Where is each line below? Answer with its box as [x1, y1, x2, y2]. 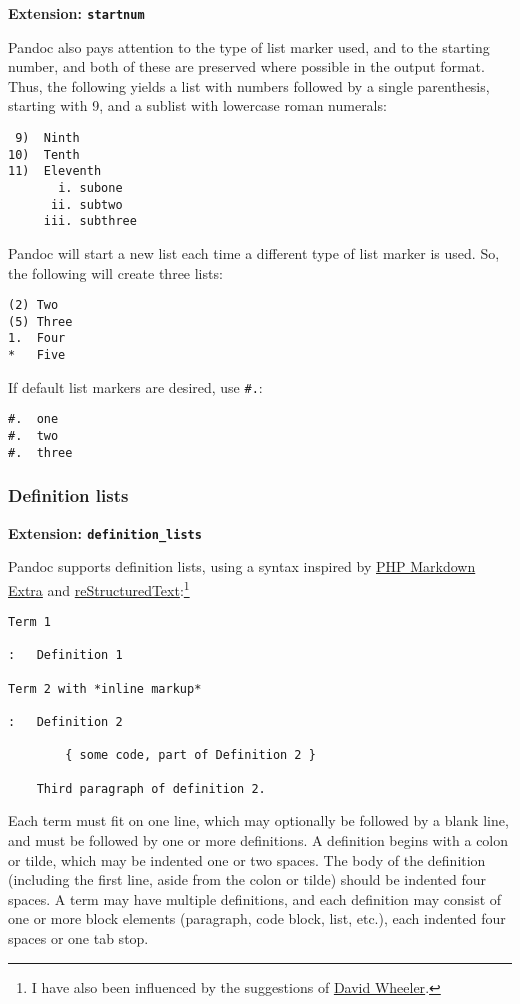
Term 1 [8, 615, 51, 630]
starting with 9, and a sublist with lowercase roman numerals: [8, 95, 387, 116]
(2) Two [8, 298, 59, 313]
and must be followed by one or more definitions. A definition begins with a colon [8, 829, 509, 850]
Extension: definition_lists [8, 522, 202, 543]
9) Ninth [15, 131, 80, 146]
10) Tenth [8, 147, 80, 162]
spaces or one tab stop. [8, 927, 149, 948]
